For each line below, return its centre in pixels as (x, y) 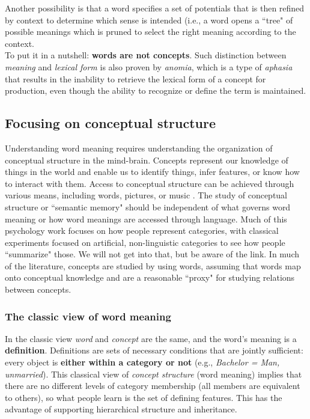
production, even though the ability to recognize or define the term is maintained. (156, 90)
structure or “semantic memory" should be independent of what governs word (148, 206)
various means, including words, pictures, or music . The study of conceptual (146, 195)
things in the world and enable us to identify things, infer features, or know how (152, 172)
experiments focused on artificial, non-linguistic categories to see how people (145, 242)
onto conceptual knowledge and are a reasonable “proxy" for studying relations (150, 277)
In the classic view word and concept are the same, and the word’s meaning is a (151, 338)
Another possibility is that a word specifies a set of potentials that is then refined (155, 8)
